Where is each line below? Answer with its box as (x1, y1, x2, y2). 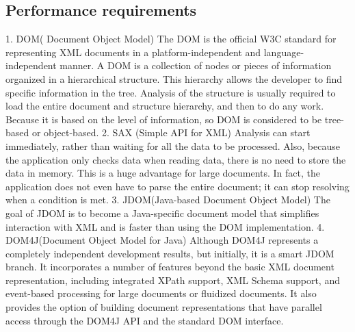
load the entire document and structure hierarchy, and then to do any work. (5, 99, 324, 113)
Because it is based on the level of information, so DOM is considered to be (5, 112, 322, 126)
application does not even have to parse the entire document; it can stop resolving (5, 179, 350, 193)
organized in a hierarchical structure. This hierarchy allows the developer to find (5, 71, 343, 86)
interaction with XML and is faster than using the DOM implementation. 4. (5, 219, 325, 233)
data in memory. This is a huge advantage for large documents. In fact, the (5, 166, 320, 180)
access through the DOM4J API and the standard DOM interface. (5, 313, 284, 327)
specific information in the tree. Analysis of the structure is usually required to (5, 85, 336, 99)
